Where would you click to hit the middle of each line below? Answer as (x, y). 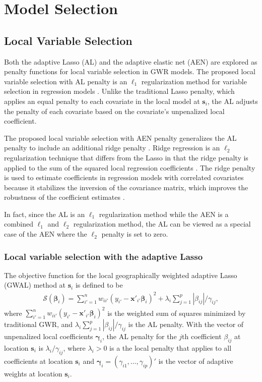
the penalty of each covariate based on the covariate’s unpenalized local (114, 111)
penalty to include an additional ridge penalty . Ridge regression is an (112, 148)
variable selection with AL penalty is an (66, 81)
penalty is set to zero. (135, 234)
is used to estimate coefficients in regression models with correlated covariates (124, 177)
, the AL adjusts (233, 101)
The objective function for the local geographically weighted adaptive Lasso (121, 275)
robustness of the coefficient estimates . (64, 197)
